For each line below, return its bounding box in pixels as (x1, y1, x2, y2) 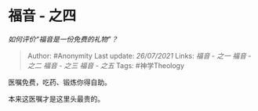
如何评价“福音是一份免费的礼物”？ (8, 34, 118, 44)
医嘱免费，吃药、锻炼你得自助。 (8, 77, 111, 87)
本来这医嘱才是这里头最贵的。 (8, 94, 104, 103)
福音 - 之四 (8, 7, 77, 25)
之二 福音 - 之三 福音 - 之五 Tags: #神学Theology (27, 60, 185, 70)
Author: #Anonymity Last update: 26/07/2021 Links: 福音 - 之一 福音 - (27, 51, 252, 60)
